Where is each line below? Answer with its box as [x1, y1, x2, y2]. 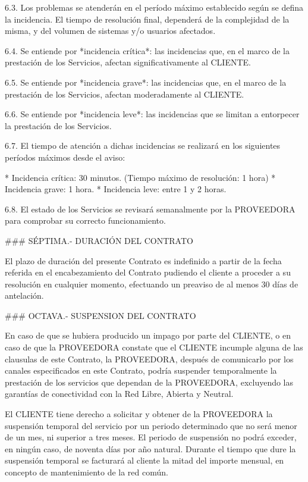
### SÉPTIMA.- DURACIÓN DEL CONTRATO [5, 234, 193, 246]
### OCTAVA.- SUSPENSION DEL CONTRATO [5, 309, 196, 321]
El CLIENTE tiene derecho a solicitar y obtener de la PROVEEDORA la [5, 408, 273, 420]
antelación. [5, 289, 44, 302]
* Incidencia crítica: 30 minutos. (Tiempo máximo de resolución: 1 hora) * [5, 171, 276, 183]
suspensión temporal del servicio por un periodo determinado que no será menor [5, 419, 297, 431]
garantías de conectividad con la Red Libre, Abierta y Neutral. [5, 387, 234, 400]
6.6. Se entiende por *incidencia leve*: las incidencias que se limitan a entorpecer [5, 108, 300, 120]
